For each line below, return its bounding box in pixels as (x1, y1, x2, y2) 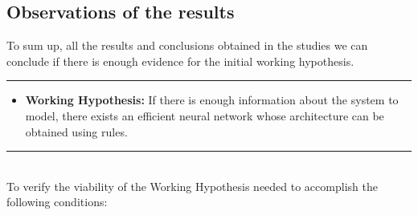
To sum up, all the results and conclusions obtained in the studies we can (6, 37, 368, 54)
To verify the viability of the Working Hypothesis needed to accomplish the (6, 177, 378, 194)
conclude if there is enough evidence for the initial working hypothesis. (6, 52, 354, 69)
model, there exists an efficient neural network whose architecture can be (25, 107, 384, 124)
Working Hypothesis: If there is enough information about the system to (25, 91, 399, 108)
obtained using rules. (25, 123, 128, 140)
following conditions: (6, 193, 108, 210)
